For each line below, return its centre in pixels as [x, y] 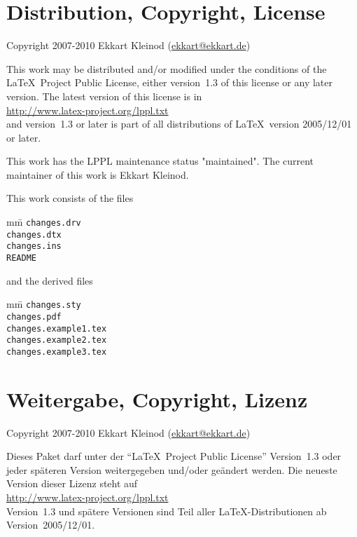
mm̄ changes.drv [44, 222]
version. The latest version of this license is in [104, 96]
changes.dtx [34, 234]
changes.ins [34, 246]
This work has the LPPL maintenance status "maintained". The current [160, 161]
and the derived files [50, 280]
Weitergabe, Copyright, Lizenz [157, 399]
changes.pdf [34, 317]
